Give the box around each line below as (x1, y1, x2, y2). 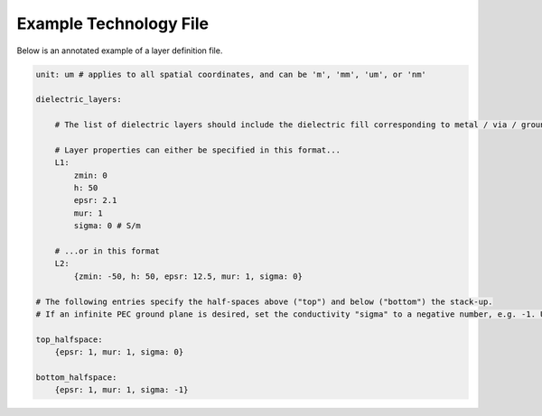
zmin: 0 (73, 170, 108, 180)
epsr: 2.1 (73, 195, 117, 206)
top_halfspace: (35, 334, 103, 345)
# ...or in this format (54, 246, 160, 256)
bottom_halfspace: (35, 372, 117, 383)
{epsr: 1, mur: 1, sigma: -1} (54, 384, 189, 395)
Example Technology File (16, 14, 210, 33)
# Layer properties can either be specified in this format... (54, 144, 341, 155)
